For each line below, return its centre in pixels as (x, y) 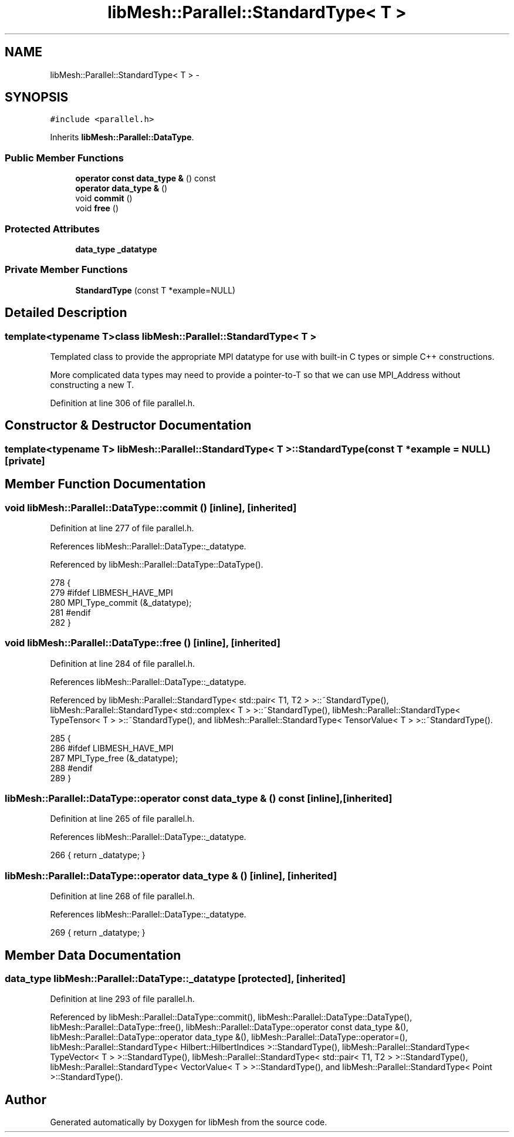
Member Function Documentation (105, 484)
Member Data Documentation (93, 955)
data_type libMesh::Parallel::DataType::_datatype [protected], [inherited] (175, 979)
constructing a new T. (92, 384)
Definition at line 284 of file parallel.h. (123, 663)
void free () (97, 208)
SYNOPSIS (37, 97)
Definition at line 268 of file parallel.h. (122, 896)
